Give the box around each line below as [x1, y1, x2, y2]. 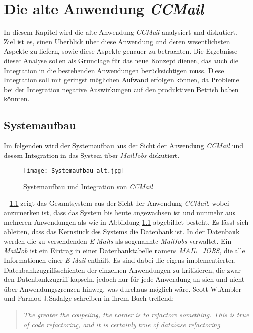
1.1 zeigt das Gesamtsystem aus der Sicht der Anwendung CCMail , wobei [9, 197, 229, 208]
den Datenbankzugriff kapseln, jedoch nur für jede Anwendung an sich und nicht [4, 274, 245, 284]
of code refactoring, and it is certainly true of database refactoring [23, 319, 220, 329]
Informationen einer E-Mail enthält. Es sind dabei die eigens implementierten [4, 255, 235, 265]
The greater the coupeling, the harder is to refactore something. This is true [23, 310, 249, 320]
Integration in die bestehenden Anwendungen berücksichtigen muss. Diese [4, 65, 224, 75]
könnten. [4, 94, 30, 104]
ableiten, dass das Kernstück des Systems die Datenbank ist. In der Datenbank [4, 226, 240, 236]
